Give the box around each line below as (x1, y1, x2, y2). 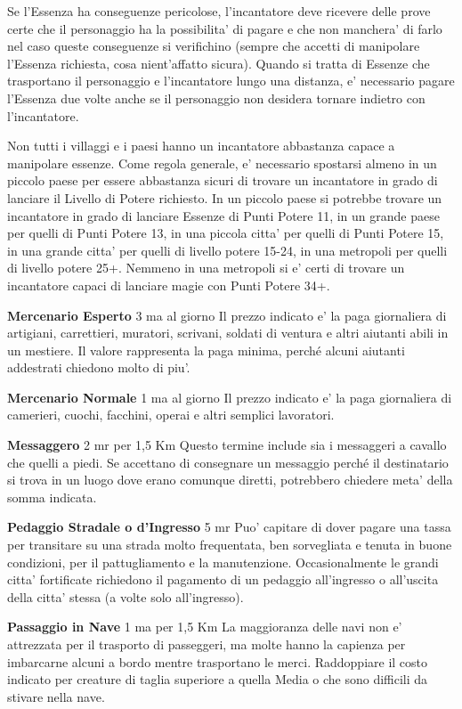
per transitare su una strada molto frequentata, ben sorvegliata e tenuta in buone (7, 535, 452, 554)
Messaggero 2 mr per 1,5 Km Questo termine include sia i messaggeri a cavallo (7, 436, 447, 454)
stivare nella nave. (7, 687, 105, 705)
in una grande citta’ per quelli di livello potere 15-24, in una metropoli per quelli (7, 240, 448, 259)
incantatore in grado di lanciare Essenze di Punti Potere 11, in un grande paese (7, 206, 440, 224)
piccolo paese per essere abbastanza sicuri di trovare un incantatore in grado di (7, 171, 438, 190)
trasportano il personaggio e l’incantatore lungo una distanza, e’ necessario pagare (7, 71, 455, 90)
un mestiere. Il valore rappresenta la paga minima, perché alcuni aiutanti (7, 340, 405, 359)
